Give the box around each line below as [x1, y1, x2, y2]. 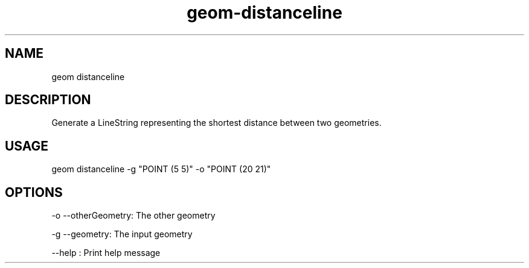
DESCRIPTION [5, 92, 91, 108]
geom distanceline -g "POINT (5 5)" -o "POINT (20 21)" [51, 164, 271, 175]
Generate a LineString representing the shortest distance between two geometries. [51, 117, 382, 128]
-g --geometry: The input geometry [51, 229, 193, 240]
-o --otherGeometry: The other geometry [51, 210, 216, 221]
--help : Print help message [51, 248, 161, 258]
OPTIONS [5, 184, 63, 200]
